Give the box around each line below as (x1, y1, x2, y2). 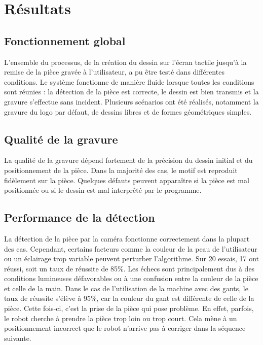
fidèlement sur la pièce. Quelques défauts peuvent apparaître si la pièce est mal (4, 175, 249, 185)
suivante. (4, 332, 31, 343)
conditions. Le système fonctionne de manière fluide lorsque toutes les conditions (4, 76, 254, 87)
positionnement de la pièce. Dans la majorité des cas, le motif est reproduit (4, 164, 238, 175)
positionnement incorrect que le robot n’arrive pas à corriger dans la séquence (4, 323, 246, 333)
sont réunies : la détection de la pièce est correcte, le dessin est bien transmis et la (4, 86, 259, 97)
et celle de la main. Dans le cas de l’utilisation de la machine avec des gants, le (4, 283, 248, 293)
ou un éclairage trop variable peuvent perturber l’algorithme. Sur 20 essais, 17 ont (4, 253, 259, 264)
